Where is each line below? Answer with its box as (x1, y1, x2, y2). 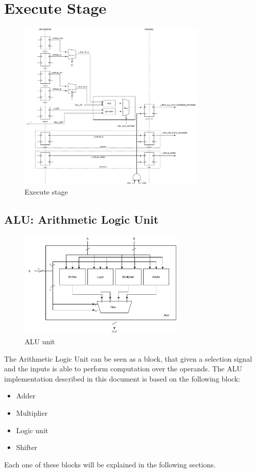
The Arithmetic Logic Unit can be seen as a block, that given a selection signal (4, 353, 252, 364)
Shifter (16, 442, 37, 453)
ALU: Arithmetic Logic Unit (4, 211, 159, 227)
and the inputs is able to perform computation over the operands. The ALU (4, 363, 242, 374)
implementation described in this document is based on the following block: (4, 373, 240, 384)
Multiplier (16, 408, 48, 418)
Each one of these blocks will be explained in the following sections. (4, 459, 216, 469)
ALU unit (25, 336, 55, 347)
